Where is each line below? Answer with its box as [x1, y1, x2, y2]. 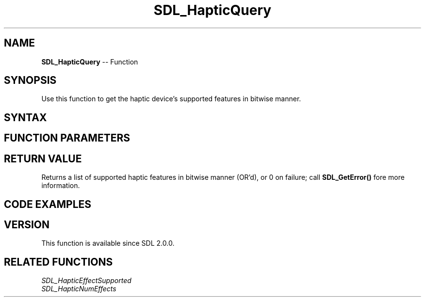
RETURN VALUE [4, 152, 82, 165]
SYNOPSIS [4, 74, 57, 87]
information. [41, 181, 80, 190]
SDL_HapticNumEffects [41, 285, 116, 293]
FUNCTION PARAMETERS [4, 132, 130, 144]
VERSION [4, 218, 50, 231]
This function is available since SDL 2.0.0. [41, 239, 175, 248]
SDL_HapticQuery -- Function [41, 57, 138, 66]
